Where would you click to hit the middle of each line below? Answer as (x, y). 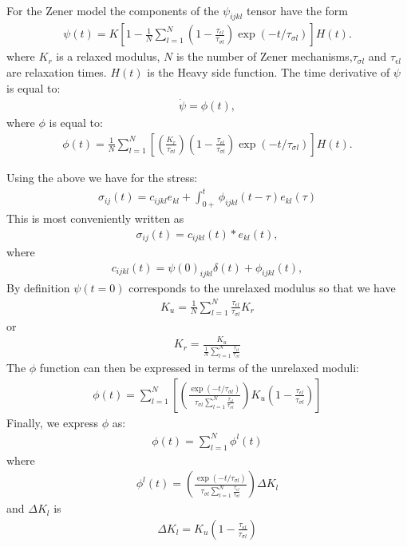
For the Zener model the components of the (113, 10)
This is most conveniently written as (95, 218)
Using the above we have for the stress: (102, 177)
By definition (38, 288)
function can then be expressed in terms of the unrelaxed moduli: (199, 368)
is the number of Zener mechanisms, (264, 56)
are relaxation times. (57, 71)
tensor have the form (297, 10)
